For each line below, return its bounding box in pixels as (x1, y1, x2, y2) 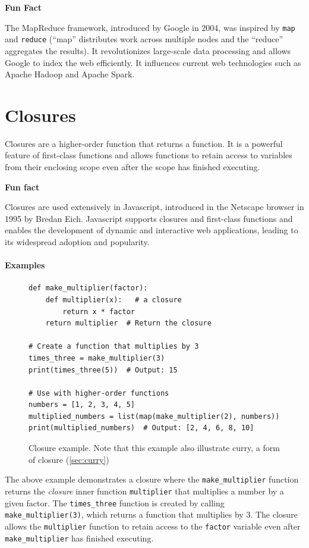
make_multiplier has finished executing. (5, 531, 154, 544)
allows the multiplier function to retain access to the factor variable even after (5, 519, 301, 532)
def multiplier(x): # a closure (45, 295, 182, 304)
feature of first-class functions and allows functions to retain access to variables (5, 149, 292, 161)
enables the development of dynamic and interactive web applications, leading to (5, 224, 298, 236)
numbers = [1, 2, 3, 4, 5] (29, 400, 135, 409)
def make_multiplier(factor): (29, 284, 148, 293)
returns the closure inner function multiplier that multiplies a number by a (5, 484, 284, 497)
